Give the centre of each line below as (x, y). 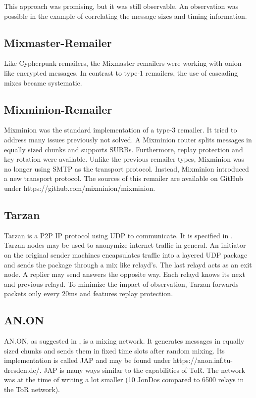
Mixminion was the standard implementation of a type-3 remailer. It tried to (121, 130)
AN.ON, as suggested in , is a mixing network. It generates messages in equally (124, 341)
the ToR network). (32, 389)
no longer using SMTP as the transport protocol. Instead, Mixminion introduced (127, 168)
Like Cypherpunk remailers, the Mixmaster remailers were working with (113, 63)
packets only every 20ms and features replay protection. (89, 293)
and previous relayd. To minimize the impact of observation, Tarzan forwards (121, 284)
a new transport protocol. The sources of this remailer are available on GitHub (124, 178)
